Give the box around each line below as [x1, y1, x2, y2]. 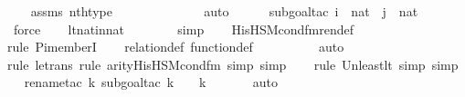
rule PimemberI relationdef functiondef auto [7, 37, 344, 56]
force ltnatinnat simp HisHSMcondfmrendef [13, 19, 354, 38]
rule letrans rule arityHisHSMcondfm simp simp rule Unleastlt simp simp [7, 54, 459, 73]
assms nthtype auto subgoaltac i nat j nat [30, 2, 418, 20]
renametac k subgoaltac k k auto [24, 73, 279, 92]
